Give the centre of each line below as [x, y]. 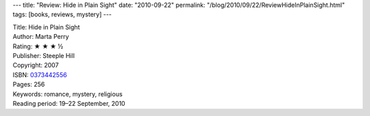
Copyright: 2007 [36, 66]
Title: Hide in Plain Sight [46, 27]
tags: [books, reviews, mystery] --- [62, 14]
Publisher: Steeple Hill [44, 55]
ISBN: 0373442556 [40, 74]
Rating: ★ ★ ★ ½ [38, 46]
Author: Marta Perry [41, 37]
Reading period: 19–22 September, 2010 [69, 103]
